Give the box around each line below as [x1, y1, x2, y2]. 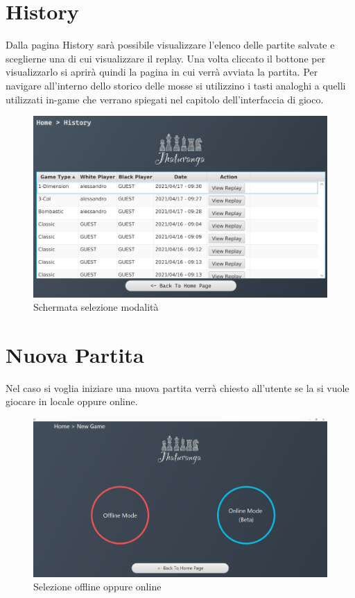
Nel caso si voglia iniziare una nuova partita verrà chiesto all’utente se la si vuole [6, 380, 349, 395]
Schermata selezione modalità [33, 300, 159, 314]
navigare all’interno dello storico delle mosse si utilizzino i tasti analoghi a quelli [6, 78, 346, 92]
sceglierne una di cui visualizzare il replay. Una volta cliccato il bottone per [6, 51, 326, 65]
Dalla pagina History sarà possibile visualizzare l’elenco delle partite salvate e [6, 37, 335, 52]
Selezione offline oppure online [33, 579, 162, 594]
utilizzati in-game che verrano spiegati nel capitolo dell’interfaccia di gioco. [6, 92, 324, 106]
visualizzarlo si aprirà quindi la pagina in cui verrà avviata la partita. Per [6, 65, 318, 79]
